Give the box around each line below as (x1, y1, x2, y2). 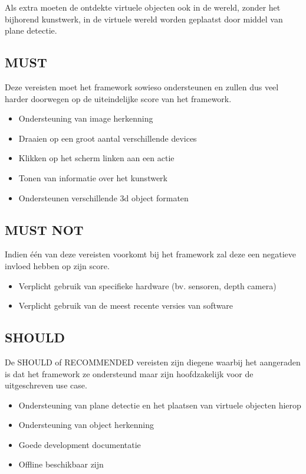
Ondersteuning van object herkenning (18, 419, 154, 431)
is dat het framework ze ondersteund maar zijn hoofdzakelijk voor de (5, 367, 254, 380)
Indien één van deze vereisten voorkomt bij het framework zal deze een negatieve (5, 248, 297, 260)
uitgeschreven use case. (5, 379, 87, 391)
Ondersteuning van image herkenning (18, 112, 153, 125)
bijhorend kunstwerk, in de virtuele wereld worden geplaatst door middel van (5, 12, 283, 25)
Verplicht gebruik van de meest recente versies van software (18, 299, 233, 312)
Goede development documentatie (18, 438, 141, 450)
